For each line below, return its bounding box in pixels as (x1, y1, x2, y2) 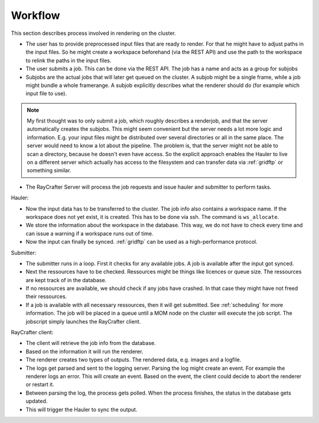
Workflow (11, 9, 60, 22)
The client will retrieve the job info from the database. (25, 340, 156, 347)
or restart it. (25, 381, 54, 388)
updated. (25, 398, 48, 405)
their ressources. (25, 293, 67, 300)
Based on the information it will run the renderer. (25, 348, 144, 355)
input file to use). (25, 90, 67, 97)
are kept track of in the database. (25, 276, 107, 283)
